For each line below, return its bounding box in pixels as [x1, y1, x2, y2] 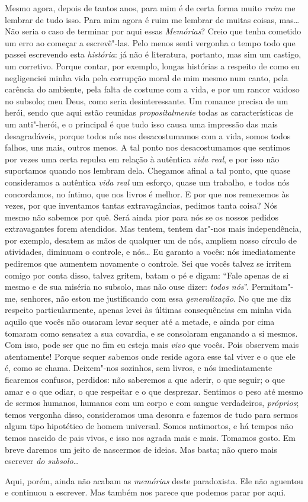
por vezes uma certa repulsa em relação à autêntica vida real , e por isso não [5, 152, 280, 165]
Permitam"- [251, 280, 294, 293]
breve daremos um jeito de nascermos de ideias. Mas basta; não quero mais [5, 443, 277, 455]
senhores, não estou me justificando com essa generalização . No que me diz [20, 292, 291, 304]
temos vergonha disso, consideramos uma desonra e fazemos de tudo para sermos [5, 408, 299, 420]
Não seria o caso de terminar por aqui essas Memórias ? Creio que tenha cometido [5, 25, 301, 37]
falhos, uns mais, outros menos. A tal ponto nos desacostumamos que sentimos [5, 141, 290, 154]
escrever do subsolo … [5, 455, 79, 467]
